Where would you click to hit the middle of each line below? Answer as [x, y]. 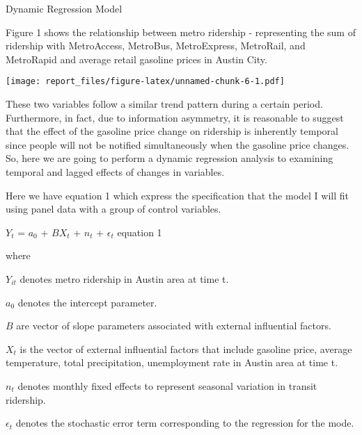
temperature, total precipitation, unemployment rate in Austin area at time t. [172, 362]
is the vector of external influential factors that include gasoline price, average [186, 348]
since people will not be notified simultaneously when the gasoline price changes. [178, 144]
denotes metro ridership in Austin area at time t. [124, 278]
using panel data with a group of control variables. [113, 209]
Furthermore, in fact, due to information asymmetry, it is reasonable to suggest [175, 117]
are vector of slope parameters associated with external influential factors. [174, 326]
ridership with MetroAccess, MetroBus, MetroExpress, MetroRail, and [156, 46]
